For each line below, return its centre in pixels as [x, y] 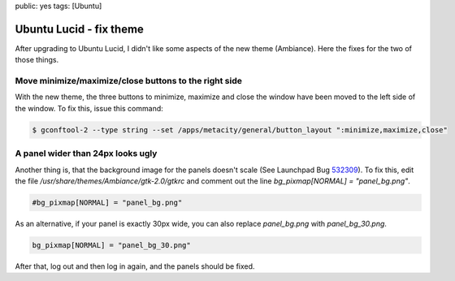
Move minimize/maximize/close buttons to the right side [129, 81]
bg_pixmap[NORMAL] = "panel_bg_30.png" [111, 245]
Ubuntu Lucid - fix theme [79, 29]
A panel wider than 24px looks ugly [86, 153]
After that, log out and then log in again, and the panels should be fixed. [135, 266]
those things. [37, 60]
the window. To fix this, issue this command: [89, 108]
